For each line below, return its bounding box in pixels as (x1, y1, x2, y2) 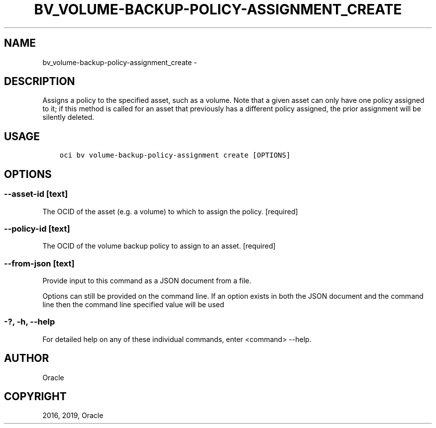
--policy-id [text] (4, 223, 70, 234)
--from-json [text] (4, 258, 75, 268)
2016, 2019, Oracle (42, 411, 104, 420)
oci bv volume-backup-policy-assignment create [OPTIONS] (59, 151, 291, 160)
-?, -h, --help (4, 317, 55, 327)
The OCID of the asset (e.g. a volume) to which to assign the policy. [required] (42, 207, 298, 216)
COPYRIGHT (4, 390, 67, 403)
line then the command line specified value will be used (42, 300, 224, 309)
